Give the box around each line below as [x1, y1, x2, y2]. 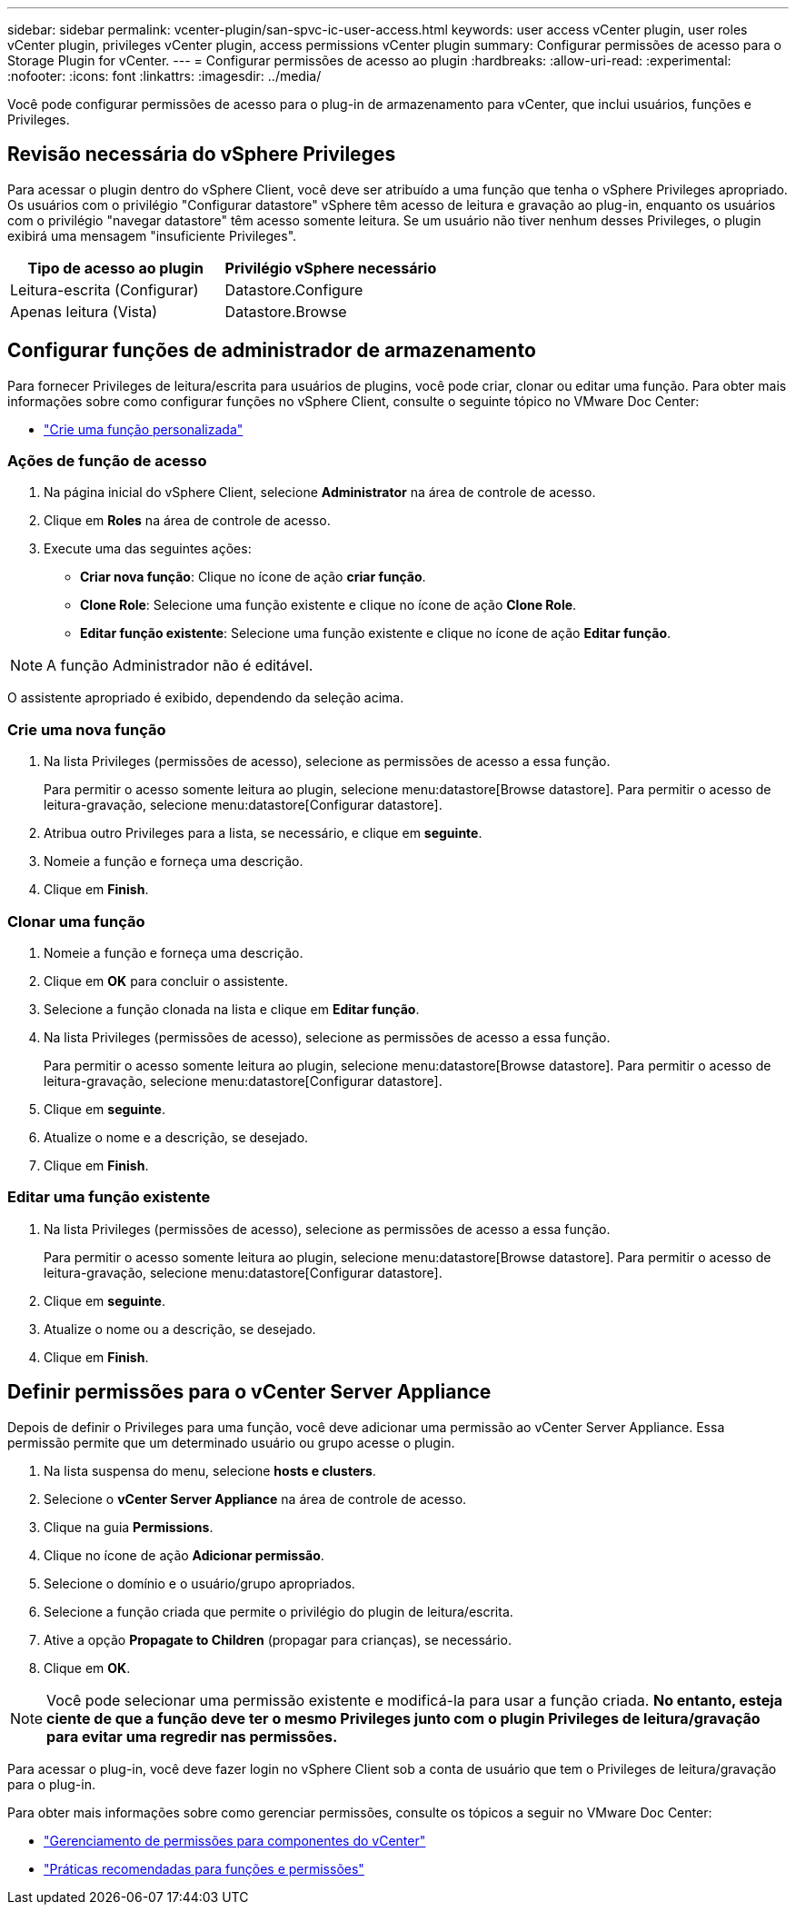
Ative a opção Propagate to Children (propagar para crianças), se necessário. [44, 1631, 512, 1648]
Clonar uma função [7, 911, 145, 931]
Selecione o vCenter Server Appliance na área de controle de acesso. [44, 1490, 467, 1507]
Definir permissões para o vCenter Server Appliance [7, 1380, 492, 1404]
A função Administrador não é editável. [46, 656, 313, 675]
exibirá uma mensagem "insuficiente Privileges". [7, 227, 297, 244]
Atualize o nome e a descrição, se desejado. [44, 1129, 309, 1145]
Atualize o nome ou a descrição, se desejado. [44, 1320, 316, 1337]
